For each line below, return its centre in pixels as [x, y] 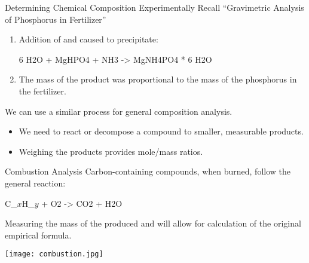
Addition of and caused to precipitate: [88, 39]
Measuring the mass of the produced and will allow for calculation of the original [153, 223]
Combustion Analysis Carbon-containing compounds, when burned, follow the [148, 171]
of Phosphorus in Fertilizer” [56, 19]
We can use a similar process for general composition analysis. [119, 111]
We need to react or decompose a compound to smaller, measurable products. [161, 131]
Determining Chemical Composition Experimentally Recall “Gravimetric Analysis [154, 7]
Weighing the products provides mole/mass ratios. [111, 151]
